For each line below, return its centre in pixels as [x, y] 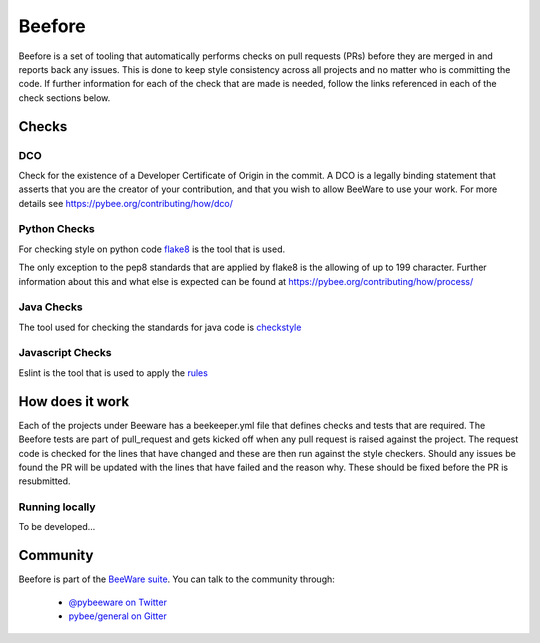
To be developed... [57, 527]
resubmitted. [44, 481]
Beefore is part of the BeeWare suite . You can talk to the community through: [176, 579]
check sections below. [64, 97]
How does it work [74, 401]
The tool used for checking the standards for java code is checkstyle [160, 327]
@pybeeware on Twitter [117, 602]
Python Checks [56, 229]
